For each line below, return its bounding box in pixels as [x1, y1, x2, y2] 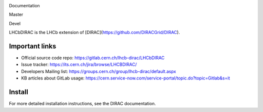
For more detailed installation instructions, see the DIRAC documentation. [9, 101, 156, 107]
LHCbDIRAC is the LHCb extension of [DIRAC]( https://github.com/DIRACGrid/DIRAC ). [9, 30, 180, 35]
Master [9, 12, 23, 17]
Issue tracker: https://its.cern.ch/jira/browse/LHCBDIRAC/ [21, 62, 137, 67]
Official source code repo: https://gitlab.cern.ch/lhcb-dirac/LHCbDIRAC [21, 55, 165, 61]
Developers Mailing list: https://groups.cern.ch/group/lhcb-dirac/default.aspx [21, 68, 176, 74]
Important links [9, 42, 56, 50]
